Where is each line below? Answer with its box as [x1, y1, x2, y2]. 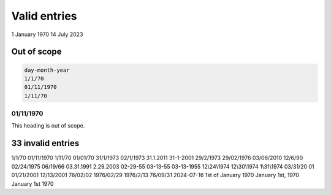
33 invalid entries [11, 138, 80, 148]
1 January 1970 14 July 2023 [11, 31, 83, 38]
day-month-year [24, 66, 70, 74]
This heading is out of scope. [11, 122, 85, 129]
